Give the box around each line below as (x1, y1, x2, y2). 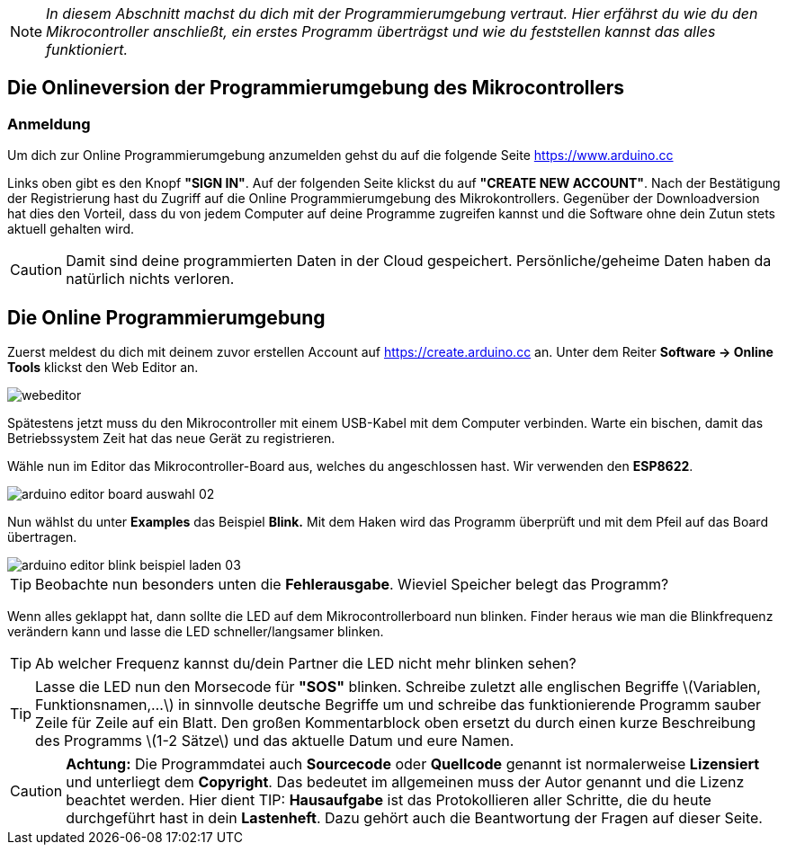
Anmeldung (7, 114, 91, 133)
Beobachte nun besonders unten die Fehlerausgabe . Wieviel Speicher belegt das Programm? (35, 575, 669, 594)
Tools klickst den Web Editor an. (7, 359, 199, 376)
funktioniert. (46, 40, 129, 58)
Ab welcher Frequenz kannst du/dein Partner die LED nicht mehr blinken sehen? (35, 654, 577, 673)
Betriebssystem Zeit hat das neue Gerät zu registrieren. (7, 430, 335, 447)
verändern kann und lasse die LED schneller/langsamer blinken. (7, 624, 384, 640)
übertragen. (7, 529, 77, 546)
